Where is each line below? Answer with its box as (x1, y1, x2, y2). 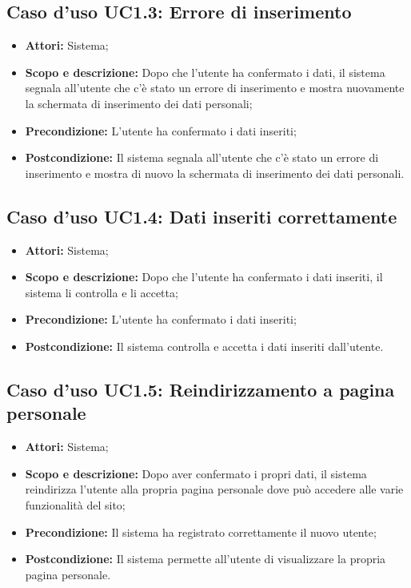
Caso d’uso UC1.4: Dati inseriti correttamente (6, 203, 397, 228)
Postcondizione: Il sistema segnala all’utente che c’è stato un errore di (25, 149, 379, 166)
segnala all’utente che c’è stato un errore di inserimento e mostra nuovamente (25, 79, 405, 96)
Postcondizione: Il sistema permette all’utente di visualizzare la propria (25, 550, 386, 567)
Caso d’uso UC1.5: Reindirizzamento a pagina (6, 377, 395, 401)
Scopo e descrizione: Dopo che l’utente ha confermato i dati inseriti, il (25, 268, 383, 285)
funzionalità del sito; (25, 496, 126, 513)
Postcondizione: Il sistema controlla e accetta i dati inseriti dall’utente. (25, 337, 384, 354)
